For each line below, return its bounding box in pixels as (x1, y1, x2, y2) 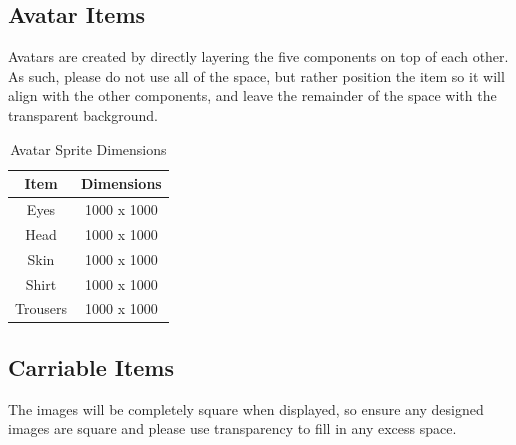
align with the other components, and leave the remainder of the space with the (8, 85, 497, 106)
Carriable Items (8, 351, 175, 382)
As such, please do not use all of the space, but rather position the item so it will (8, 65, 505, 86)
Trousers (15, 298, 67, 319)
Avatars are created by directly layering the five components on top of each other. (8, 46, 509, 67)
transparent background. (8, 104, 158, 125)
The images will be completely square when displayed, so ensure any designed (8, 398, 484, 419)
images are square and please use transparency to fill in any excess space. (8, 418, 457, 439)
